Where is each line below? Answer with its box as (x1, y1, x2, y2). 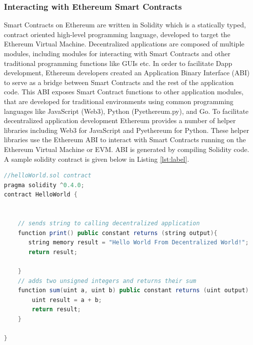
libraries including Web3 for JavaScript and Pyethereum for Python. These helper (4, 125, 249, 135)
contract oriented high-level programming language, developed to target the (4, 29, 231, 39)
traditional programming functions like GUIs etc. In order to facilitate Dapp (4, 58, 232, 68)
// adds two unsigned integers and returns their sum (18, 277, 196, 284)
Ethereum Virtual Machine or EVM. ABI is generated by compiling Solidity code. (4, 144, 250, 154)
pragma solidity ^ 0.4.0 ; (4, 181, 84, 189)
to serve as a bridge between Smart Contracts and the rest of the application (4, 77, 234, 87)
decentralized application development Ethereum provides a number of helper (4, 115, 236, 126)
